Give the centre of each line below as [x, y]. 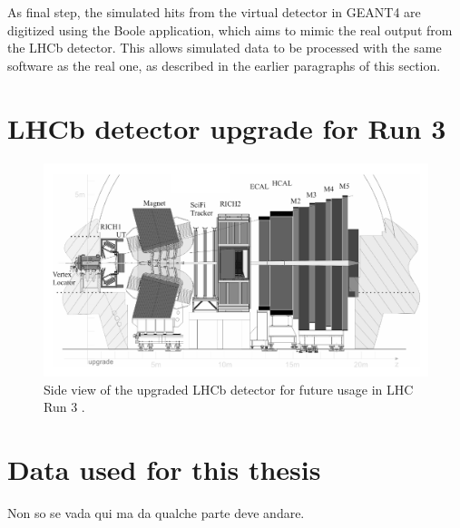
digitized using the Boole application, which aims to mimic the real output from [230, 29]
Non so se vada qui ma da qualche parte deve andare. [156, 513]
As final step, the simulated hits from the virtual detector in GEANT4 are [214, 12]
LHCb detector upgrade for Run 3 [227, 127]
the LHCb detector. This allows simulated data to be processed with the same [225, 48]
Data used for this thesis [164, 469]
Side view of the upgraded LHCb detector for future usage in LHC [229, 389]
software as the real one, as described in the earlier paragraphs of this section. [224, 65]
